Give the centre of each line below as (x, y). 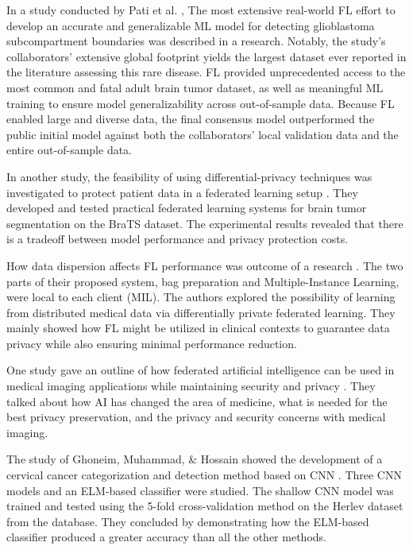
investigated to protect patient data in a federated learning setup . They (182, 192)
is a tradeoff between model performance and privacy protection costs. (178, 239)
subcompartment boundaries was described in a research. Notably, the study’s (196, 41)
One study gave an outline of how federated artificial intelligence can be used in (201, 370)
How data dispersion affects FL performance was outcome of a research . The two (205, 265)
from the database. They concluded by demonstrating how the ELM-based (188, 521)
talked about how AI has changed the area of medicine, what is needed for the (197, 401)
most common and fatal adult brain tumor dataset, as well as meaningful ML (195, 87)
